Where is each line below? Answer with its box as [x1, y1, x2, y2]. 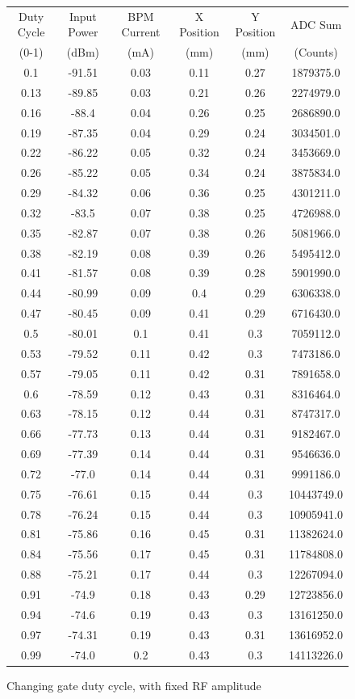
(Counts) [294, 44, 338, 61]
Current [121, 23, 161, 40]
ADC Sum [290, 15, 342, 32]
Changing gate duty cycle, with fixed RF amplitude [6, 676, 261, 693]
